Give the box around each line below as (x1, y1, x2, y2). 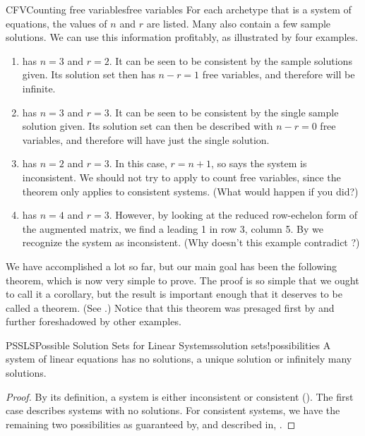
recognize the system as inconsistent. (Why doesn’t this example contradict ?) (22, 235, 360, 250)
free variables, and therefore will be (202, 67, 355, 82)
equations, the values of (6, 16, 107, 30)
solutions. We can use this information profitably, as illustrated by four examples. (6, 30, 358, 44)
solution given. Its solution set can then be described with (22, 119, 273, 133)
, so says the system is (211, 156, 307, 171)
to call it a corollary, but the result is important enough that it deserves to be (6, 286, 342, 301)
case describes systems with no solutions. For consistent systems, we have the (6, 403, 340, 418)
